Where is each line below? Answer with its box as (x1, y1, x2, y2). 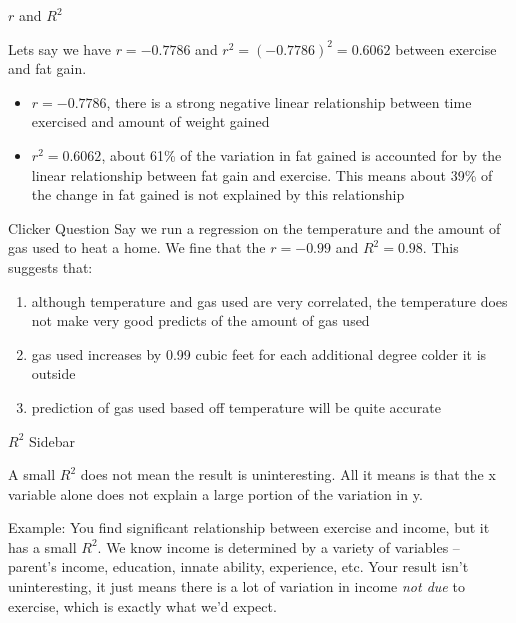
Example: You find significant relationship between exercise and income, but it (8, 517, 490, 538)
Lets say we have (8, 38, 111, 59)
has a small (8, 536, 77, 557)
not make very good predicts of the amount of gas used (31, 310, 370, 331)
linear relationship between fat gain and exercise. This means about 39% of (31, 164, 493, 185)
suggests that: (8, 256, 93, 277)
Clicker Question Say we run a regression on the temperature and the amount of (8, 217, 501, 238)
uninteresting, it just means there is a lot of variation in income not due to (8, 576, 465, 597)
